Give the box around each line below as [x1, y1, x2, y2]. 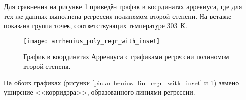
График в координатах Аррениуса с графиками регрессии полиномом [23, 51, 229, 62]
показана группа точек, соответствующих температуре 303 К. [4, 20, 187, 31]
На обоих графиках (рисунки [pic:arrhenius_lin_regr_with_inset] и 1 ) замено [4, 77, 239, 87]
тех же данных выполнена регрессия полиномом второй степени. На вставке [4, 11, 232, 21]
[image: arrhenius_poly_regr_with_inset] [23, 37, 160, 45]
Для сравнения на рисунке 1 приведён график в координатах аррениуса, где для [4, 1, 242, 11]
